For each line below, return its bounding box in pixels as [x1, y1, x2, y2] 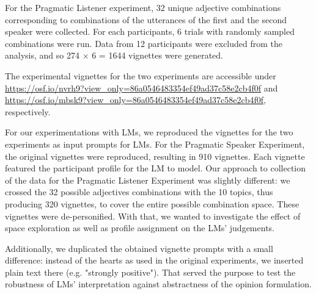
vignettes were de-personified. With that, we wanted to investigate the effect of [5, 209, 301, 222]
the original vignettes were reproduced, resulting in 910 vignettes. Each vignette [5, 149, 305, 162]
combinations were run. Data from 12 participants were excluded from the [5, 37, 283, 49]
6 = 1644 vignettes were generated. [92, 49, 223, 62]
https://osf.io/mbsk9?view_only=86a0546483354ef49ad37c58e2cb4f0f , [5, 93, 266, 106]
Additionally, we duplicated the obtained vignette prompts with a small [5, 242, 273, 254]
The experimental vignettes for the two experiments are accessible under [5, 69, 276, 82]
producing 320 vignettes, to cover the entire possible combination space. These [5, 197, 299, 210]
